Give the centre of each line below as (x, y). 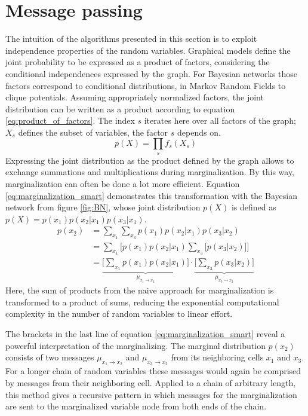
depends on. (199, 132)
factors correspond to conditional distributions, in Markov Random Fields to (146, 85)
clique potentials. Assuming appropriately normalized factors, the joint (135, 97)
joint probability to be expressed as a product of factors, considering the (138, 62)
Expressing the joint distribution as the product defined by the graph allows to (150, 160)
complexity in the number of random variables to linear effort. (119, 313)
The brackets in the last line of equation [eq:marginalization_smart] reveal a (145, 334)
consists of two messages (50, 357)
